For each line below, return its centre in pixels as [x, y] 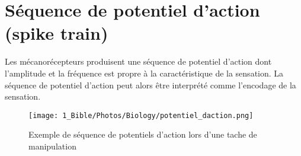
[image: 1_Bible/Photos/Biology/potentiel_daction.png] [141, 115]
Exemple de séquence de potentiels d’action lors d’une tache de [143, 134]
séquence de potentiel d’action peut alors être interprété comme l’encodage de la [150, 85]
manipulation [52, 146]
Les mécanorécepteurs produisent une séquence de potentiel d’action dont [138, 61]
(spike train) [57, 33]
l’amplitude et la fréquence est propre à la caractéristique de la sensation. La [144, 73]
